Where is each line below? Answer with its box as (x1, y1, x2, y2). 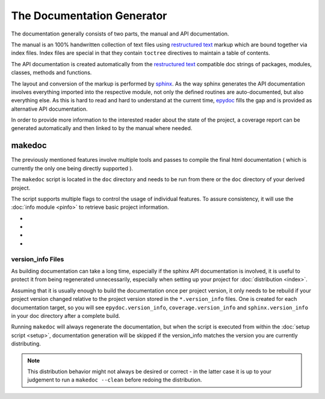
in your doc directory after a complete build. (11, 312, 120, 319)
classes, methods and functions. (11, 69, 92, 76)
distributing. (11, 340, 42, 347)
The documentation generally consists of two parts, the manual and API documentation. (11, 30, 229, 37)
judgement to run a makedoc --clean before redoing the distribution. (27, 376, 202, 383)
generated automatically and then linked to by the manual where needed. (11, 125, 193, 132)
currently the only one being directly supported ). (11, 164, 134, 172)
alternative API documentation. (11, 105, 88, 113)
